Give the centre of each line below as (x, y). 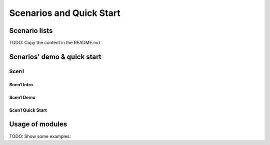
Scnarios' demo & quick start (55, 57)
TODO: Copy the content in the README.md (54, 43)
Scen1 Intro (21, 84)
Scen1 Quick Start (28, 110)
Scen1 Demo (22, 97)
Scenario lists (31, 31)
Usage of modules (38, 124)
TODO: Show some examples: (40, 136)
